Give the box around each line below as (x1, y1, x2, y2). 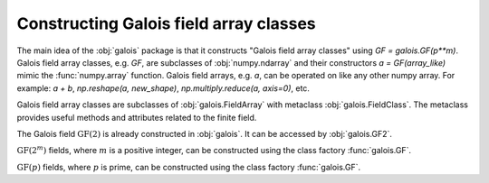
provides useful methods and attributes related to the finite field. (16, 112, 257, 123)
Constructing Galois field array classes (16, 14, 316, 33)
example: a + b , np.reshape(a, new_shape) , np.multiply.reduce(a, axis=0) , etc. (16, 82, 310, 94)
